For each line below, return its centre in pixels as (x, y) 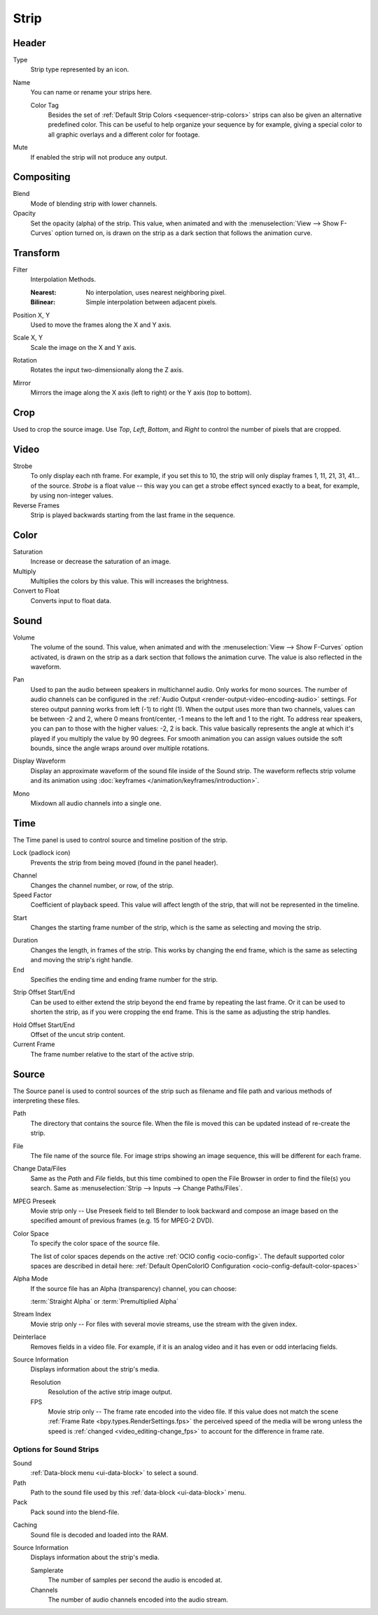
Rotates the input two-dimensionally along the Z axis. (107, 370)
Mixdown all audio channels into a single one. (96, 803)
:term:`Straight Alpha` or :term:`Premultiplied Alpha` (104, 1302)
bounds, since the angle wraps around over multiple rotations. (120, 748)
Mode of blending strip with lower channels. (94, 204)
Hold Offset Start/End (44, 1024)
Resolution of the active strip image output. (110, 1392)
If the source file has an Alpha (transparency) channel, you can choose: (134, 1288)
